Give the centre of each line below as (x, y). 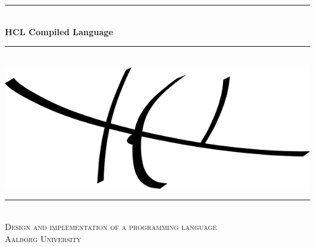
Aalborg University (43, 238)
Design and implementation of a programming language (111, 226)
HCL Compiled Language (59, 31)
